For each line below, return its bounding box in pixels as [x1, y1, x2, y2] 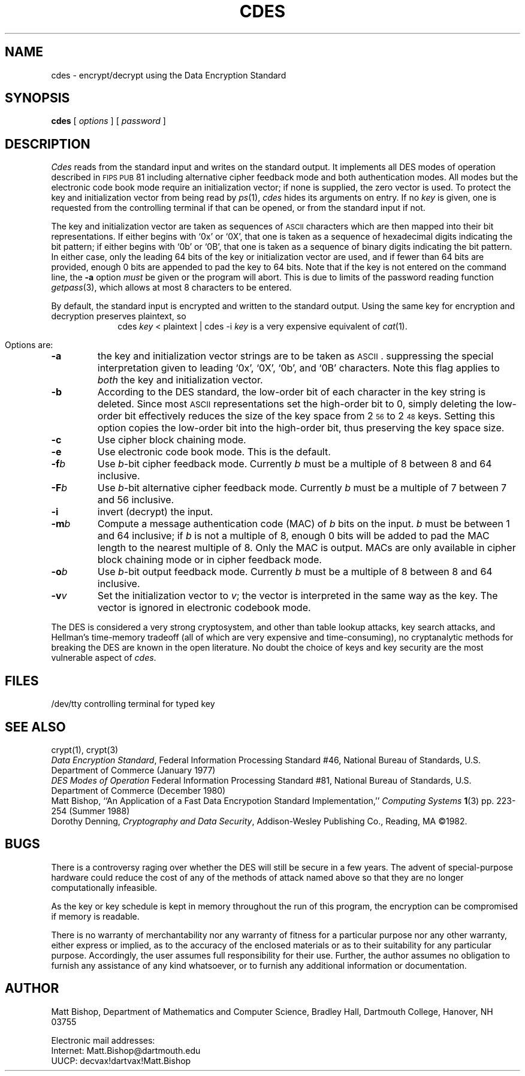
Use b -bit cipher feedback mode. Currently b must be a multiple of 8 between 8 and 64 [97, 458, 492, 470]
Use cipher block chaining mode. [97, 434, 246, 446]
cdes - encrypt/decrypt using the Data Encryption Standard [51, 69, 286, 80]
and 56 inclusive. [97, 494, 174, 506]
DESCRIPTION [5, 136, 90, 152]
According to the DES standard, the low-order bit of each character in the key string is [97, 386, 486, 398]
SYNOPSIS [5, 90, 70, 106]
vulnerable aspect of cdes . [51, 652, 156, 663]
